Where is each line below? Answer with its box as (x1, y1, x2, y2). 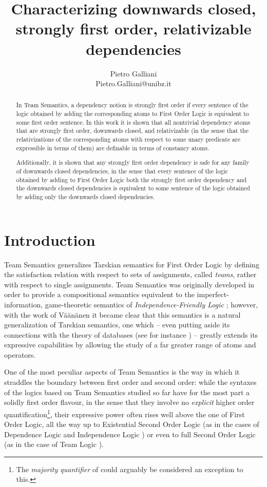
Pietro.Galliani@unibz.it (96, 78, 171, 89)
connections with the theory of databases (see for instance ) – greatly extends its (4, 329, 258, 340)
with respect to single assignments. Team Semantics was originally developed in (4, 279, 255, 289)
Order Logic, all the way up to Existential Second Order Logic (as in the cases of (4, 419, 259, 430)
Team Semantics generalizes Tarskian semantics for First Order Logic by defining (4, 259, 259, 269)
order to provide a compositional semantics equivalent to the (4, 289, 195, 300)
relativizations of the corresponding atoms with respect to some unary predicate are (16, 135, 241, 144)
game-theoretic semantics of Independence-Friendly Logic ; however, (45, 299, 258, 309)
